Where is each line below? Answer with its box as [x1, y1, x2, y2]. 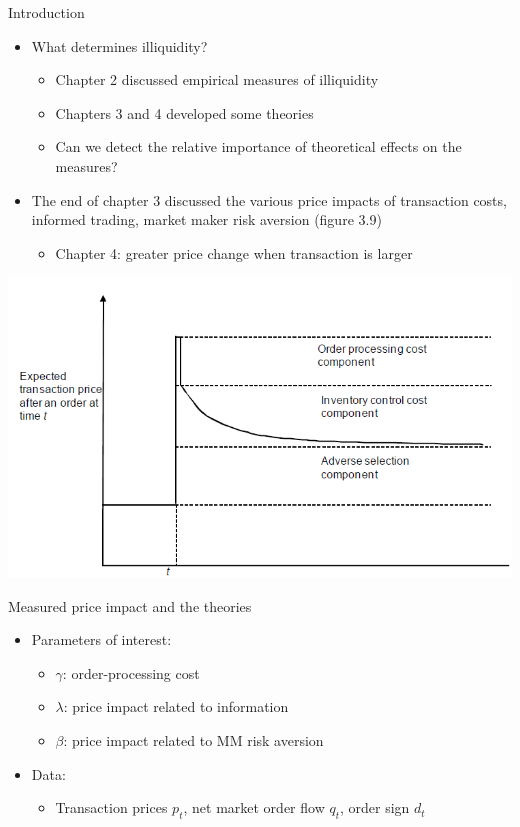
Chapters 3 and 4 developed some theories [55, 102, 314, 123]
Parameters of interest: [31, 629, 172, 650]
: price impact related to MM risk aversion [63, 730, 324, 751]
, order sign [340, 797, 410, 818]
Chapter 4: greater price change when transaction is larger [55, 242, 413, 263]
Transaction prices [55, 797, 168, 818]
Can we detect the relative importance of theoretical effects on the [55, 136, 462, 157]
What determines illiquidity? [31, 35, 208, 56]
